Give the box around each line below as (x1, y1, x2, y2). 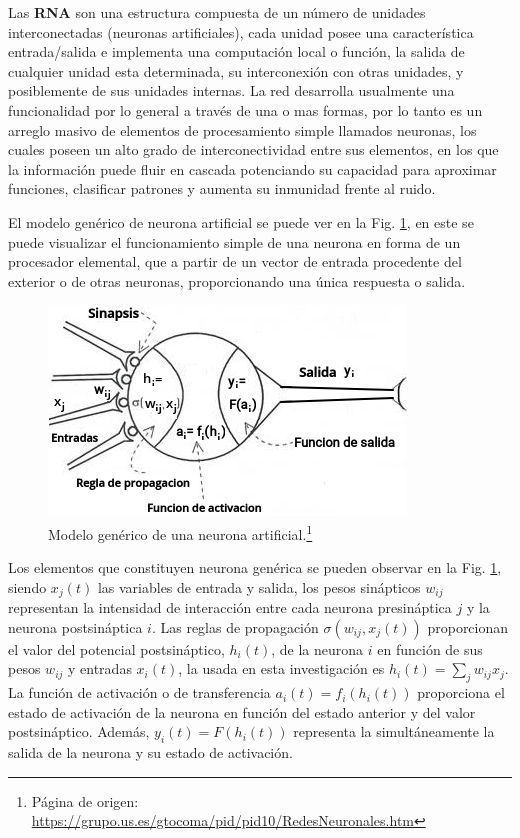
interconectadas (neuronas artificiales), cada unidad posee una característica (8, 21, 474, 42)
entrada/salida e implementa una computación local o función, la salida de (8, 41, 465, 62)
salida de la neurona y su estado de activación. (8, 742, 293, 763)
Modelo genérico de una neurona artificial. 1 (48, 520, 313, 544)
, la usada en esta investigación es (178, 658, 385, 679)
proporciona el (417, 682, 505, 703)
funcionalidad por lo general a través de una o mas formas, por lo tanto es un (8, 99, 483, 120)
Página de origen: (31, 790, 139, 811)
